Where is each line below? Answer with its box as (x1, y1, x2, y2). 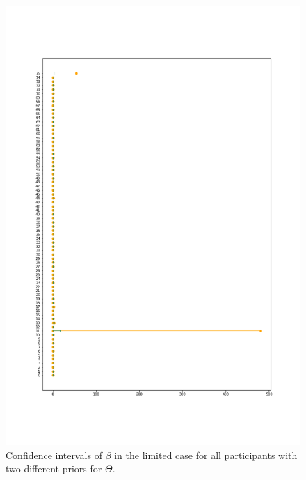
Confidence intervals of (6, 447, 102, 462)
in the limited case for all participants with (114, 447, 298, 462)
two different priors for (6, 461, 102, 476)
